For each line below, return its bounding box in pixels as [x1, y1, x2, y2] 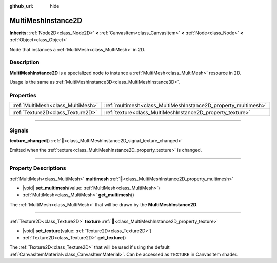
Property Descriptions [9, 165, 66, 172]
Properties [9, 92, 37, 99]
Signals [9, 127, 29, 134]
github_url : [9, 3, 33, 9]
